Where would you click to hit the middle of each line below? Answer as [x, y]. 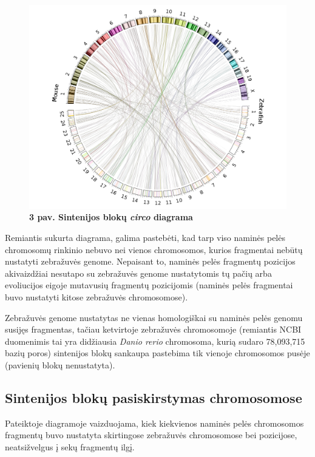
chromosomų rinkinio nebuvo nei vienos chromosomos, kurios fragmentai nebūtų [154, 249]
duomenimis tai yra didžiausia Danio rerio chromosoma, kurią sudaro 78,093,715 [155, 341]
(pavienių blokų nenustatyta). [60, 364]
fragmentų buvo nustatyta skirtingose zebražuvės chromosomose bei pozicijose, [151, 435]
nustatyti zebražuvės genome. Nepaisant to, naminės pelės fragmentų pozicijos [150, 261]
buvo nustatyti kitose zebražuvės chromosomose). [97, 296]
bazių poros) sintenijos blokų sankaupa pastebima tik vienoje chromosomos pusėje [157, 353]
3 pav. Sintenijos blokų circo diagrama [111, 217]
